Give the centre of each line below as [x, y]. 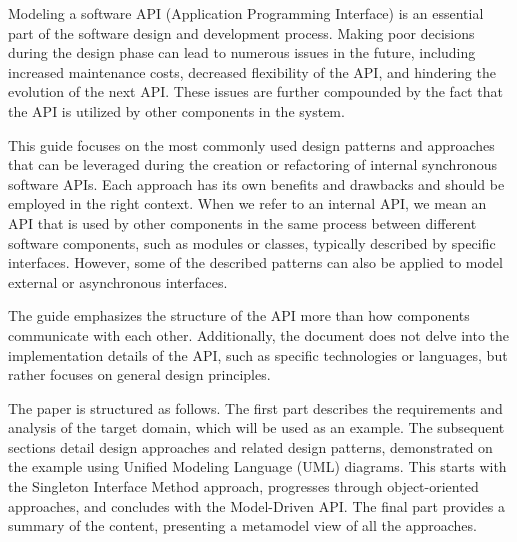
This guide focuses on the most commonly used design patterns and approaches [251, 144]
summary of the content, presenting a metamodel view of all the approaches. [242, 525]
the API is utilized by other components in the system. [176, 110]
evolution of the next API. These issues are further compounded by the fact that [255, 91]
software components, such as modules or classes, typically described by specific [252, 242]
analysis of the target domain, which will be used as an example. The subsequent [256, 427]
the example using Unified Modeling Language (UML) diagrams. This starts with [257, 466]
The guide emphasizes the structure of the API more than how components [239, 315]
